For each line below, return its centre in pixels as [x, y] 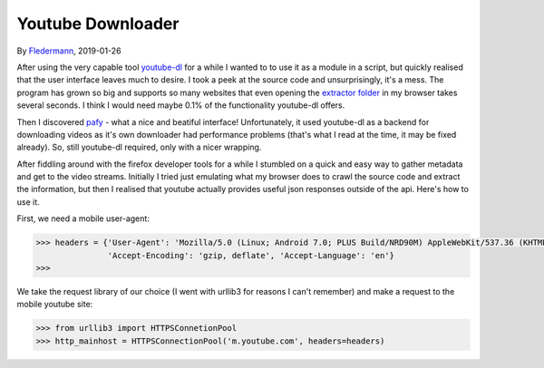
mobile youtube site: [55, 305]
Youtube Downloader [98, 24]
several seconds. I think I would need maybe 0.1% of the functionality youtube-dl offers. [181, 105]
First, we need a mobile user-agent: [83, 218]
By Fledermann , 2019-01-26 [69, 51]
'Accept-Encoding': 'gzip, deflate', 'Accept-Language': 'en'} [251, 255]
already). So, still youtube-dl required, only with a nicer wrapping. [139, 147]
